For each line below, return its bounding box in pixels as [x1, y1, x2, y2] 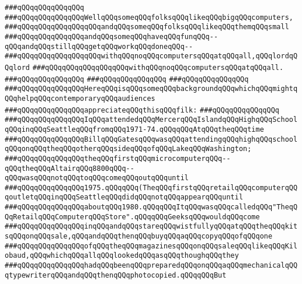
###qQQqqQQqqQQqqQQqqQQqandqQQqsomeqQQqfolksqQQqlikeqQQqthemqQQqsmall [5, 23, 289, 31]
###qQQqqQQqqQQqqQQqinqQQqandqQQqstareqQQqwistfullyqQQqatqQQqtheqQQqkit [5, 222, 298, 231]
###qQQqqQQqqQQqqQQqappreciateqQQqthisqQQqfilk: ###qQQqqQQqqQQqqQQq [5, 106, 280, 114]
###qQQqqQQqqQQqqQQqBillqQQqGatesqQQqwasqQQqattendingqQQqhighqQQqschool [5, 135, 298, 143]
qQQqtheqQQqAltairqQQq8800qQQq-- [5, 164, 134, 173]
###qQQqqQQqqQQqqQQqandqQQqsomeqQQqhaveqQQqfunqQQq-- [5, 32, 218, 41]
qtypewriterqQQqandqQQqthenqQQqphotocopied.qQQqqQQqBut [5, 271, 227, 279]
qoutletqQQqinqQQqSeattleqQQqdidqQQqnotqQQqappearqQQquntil [5, 193, 244, 202]
